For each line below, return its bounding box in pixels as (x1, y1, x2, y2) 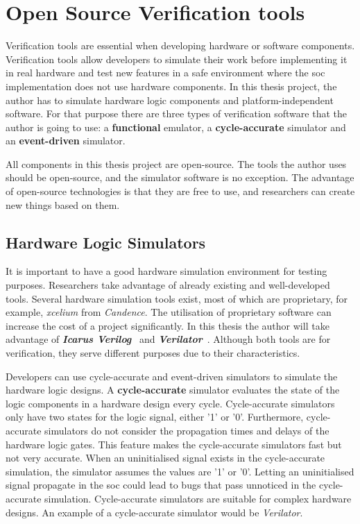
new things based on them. (6, 197, 120, 212)
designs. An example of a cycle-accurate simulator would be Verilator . (6, 505, 303, 519)
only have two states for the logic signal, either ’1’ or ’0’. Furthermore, (6, 409, 304, 424)
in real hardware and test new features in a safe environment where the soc (6, 65, 325, 80)
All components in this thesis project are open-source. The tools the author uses (6, 156, 347, 171)
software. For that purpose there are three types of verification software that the (6, 106, 347, 121)
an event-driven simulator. (6, 133, 126, 148)
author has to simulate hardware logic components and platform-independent (6, 92, 334, 107)
